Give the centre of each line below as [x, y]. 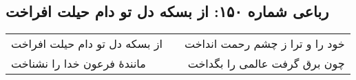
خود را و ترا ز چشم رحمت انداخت [264, 44]
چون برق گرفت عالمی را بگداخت [266, 64]
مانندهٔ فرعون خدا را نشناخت [78, 64]
